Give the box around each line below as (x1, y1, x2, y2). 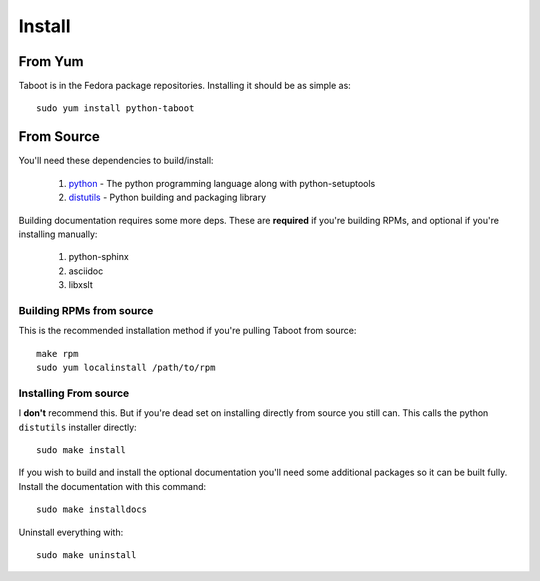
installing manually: (18, 228, 98, 240)
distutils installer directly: (18, 421, 137, 433)
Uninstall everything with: (18, 526, 124, 538)
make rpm (36, 348, 79, 359)
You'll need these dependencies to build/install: (18, 155, 214, 167)
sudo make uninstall (36, 549, 137, 560)
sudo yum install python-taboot (36, 103, 195, 114)
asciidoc (68, 265, 104, 277)
